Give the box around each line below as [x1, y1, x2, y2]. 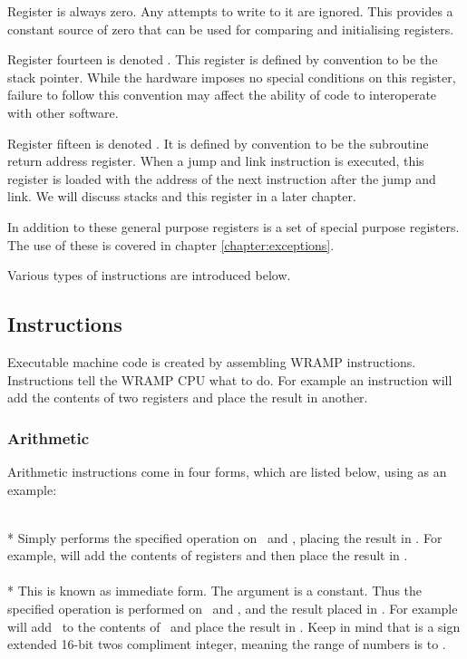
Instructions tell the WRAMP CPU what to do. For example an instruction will [7, 370, 452, 389]
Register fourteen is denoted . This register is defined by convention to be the [7, 50, 438, 69]
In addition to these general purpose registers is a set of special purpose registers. [7, 217, 460, 236]
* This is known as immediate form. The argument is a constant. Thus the [7, 581, 423, 600]
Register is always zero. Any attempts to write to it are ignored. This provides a [7, 2, 453, 20]
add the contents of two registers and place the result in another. [7, 388, 368, 407]
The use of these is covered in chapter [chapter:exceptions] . [7, 235, 335, 254]
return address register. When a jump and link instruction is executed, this [7, 151, 424, 170]
